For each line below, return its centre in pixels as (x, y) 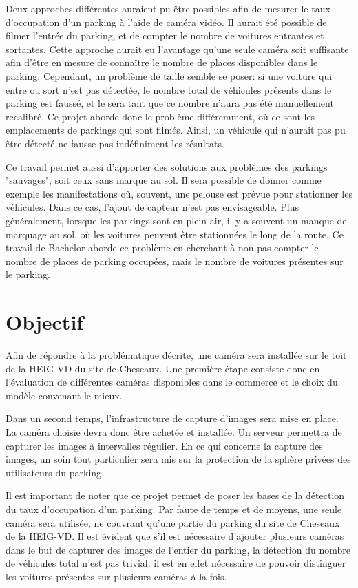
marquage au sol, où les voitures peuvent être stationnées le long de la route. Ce (175, 234)
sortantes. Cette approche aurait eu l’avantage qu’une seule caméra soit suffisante (177, 49)
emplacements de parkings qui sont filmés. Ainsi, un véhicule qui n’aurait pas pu (176, 130)
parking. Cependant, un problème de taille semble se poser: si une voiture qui (169, 75)
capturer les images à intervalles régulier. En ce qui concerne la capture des (164, 445)
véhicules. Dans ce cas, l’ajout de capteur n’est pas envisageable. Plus (152, 207)
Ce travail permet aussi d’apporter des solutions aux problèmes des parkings (167, 166)
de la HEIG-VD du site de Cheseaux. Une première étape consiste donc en (163, 368)
